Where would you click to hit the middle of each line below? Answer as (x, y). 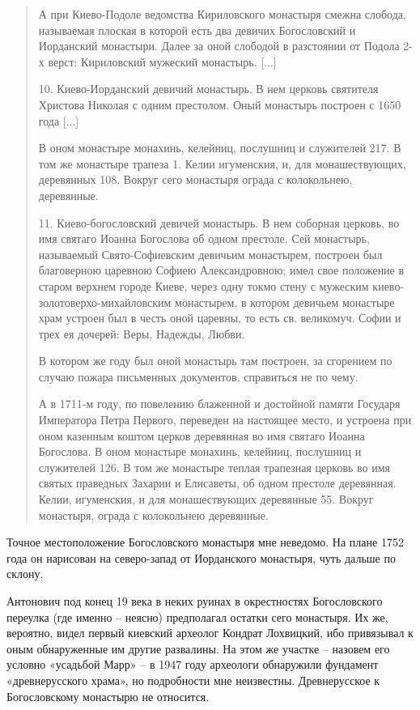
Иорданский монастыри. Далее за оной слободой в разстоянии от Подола (219, 46)
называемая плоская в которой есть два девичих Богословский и (197, 30)
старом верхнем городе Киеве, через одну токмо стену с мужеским (204, 285)
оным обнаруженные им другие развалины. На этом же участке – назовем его (198, 648)
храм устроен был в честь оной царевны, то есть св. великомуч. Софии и (220, 318)
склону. (25, 574)
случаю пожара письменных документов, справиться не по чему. (198, 376)
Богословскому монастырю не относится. (108, 696)
